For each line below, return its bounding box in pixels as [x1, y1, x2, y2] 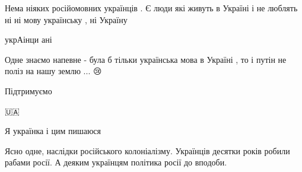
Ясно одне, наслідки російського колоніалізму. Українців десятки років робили [5, 144, 290, 157]
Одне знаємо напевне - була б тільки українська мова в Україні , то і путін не [5, 53, 287, 65]
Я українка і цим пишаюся [5, 125, 101, 137]
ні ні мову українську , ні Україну [5, 13, 128, 26]
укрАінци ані [5, 33, 52, 46]
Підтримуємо [5, 84, 52, 97]
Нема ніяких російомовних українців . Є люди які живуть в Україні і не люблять [5, 2, 298, 14]
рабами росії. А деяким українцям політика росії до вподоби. [5, 156, 227, 168]
